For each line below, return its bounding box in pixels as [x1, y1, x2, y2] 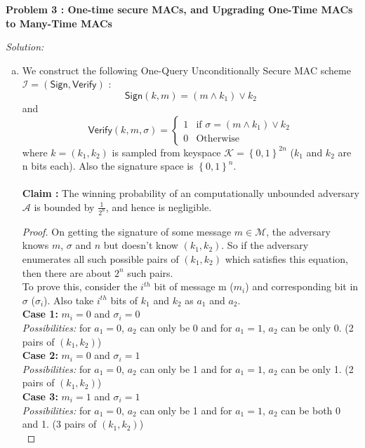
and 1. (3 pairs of [22, 416, 97, 431]
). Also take [44, 292, 94, 307]
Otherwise [196, 133, 240, 144]
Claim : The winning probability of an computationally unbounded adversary [22, 186, 359, 201]
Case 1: [22, 306, 58, 321]
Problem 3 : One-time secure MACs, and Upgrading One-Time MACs [6, 2, 353, 16]
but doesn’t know [103, 238, 178, 252]
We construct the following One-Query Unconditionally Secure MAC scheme [22, 62, 351, 77]
